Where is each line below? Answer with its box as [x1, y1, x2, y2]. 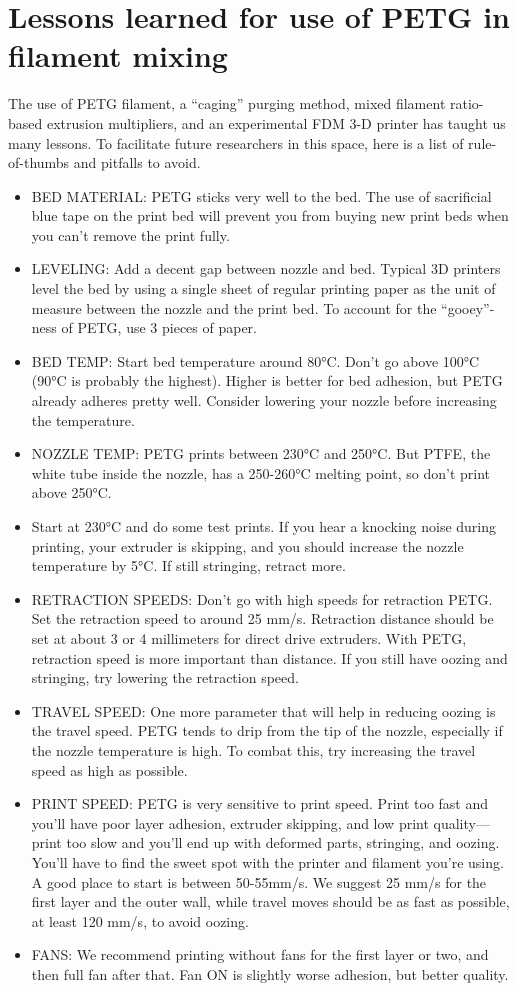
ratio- [449, 93, 484, 114]
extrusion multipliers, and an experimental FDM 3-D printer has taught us [46, 112, 506, 133]
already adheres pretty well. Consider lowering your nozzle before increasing [31, 390, 497, 411]
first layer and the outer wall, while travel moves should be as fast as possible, [31, 891, 510, 912]
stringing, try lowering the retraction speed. [31, 667, 299, 688]
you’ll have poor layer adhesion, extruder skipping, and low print [31, 812, 429, 833]
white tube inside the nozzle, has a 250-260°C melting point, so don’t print [31, 462, 490, 483]
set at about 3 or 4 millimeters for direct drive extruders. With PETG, [31, 627, 467, 648]
